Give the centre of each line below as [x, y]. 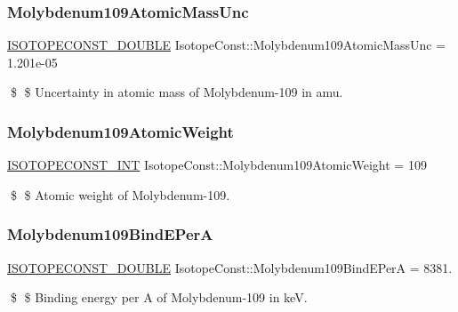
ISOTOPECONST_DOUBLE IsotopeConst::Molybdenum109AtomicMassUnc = [227, 45]
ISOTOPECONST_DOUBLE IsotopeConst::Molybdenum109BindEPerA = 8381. [230, 267]
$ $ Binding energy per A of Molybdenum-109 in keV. [159, 297]
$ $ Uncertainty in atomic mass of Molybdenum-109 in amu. [177, 92]
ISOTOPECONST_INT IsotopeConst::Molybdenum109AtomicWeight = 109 [217, 165]
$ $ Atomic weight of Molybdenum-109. [120, 194]
